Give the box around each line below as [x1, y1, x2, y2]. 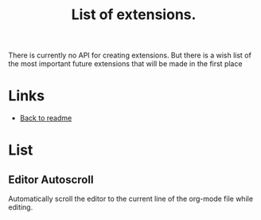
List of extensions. [71, 6, 197, 24]
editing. [8, 202, 33, 212]
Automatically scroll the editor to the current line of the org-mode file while [8, 194, 253, 204]
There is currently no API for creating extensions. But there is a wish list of [8, 50, 252, 61]
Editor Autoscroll [8, 173, 94, 187]
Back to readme [19, 113, 72, 123]
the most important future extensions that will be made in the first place [8, 59, 243, 69]
